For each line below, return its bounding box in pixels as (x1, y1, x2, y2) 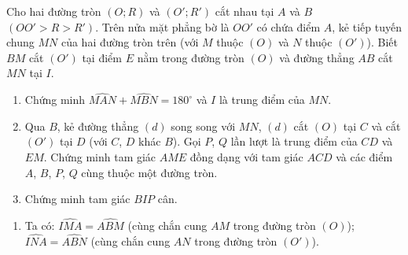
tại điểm (82, 49, 122, 65)
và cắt (371, 117, 401, 134)
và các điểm (336, 148, 393, 164)
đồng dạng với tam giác (189, 148, 303, 164)
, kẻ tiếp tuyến (332, 18, 402, 35)
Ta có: (24, 216, 55, 233)
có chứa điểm (256, 18, 321, 35)
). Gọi (172, 133, 201, 150)
